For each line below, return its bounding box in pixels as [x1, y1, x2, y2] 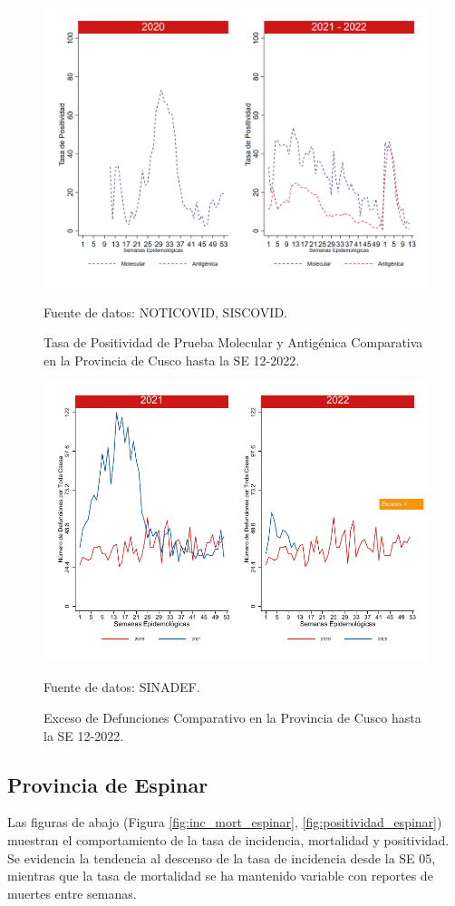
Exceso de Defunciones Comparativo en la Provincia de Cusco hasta [44, 707, 421, 726]
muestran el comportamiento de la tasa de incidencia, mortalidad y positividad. [7, 830, 450, 849]
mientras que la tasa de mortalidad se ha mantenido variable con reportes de [7, 866, 433, 885]
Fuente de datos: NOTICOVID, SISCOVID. [44, 302, 287, 321]
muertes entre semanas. [7, 883, 137, 902]
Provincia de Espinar [7, 770, 208, 798]
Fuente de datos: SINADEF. [44, 677, 200, 697]
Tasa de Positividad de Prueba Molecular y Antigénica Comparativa [44, 333, 423, 352]
